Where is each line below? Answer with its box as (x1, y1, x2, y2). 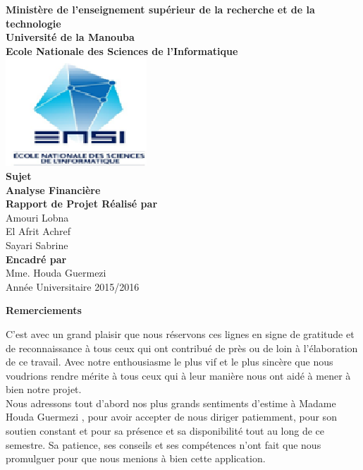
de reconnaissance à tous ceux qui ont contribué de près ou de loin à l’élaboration (6, 340, 358, 355)
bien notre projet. (6, 382, 82, 397)
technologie (6, 16, 61, 30)
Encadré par (6, 251, 67, 266)
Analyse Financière (6, 182, 101, 197)
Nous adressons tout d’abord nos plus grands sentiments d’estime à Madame (6, 395, 336, 410)
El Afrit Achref (6, 224, 71, 239)
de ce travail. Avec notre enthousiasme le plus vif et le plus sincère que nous (6, 354, 333, 369)
